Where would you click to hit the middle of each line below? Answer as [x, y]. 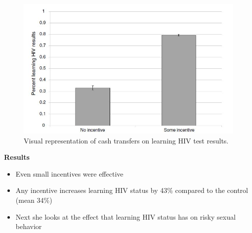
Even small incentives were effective [69, 173]
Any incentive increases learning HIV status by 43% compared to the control [132, 190]
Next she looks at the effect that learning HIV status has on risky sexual [126, 216]
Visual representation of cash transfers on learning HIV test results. [126, 140]
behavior [29, 226]
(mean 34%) [34, 200]
